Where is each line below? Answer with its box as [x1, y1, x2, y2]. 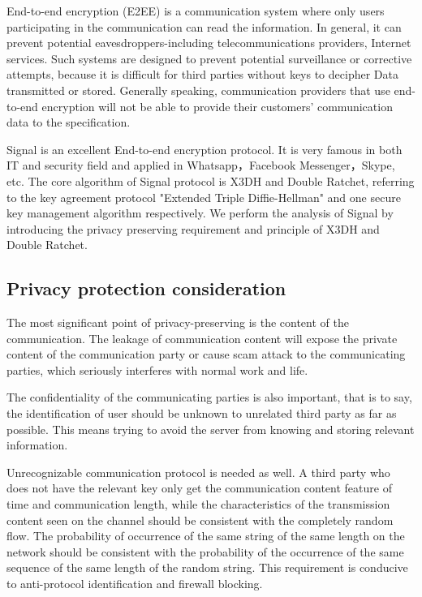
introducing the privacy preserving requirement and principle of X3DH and [6, 220, 380, 237]
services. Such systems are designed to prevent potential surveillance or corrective [6, 49, 412, 67]
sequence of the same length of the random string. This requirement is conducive [6, 559, 408, 576]
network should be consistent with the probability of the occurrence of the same [6, 543, 404, 560]
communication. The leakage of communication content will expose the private [6, 329, 398, 346]
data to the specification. [6, 114, 131, 131]
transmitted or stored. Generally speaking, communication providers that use [6, 81, 390, 98]
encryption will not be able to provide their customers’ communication [41, 97, 393, 114]
